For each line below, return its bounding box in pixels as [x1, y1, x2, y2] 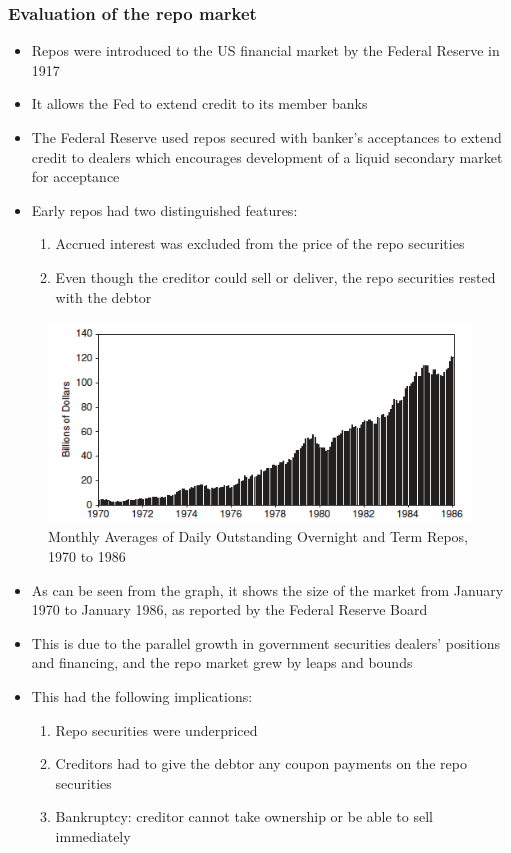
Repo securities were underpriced [55, 719, 258, 740]
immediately [55, 826, 131, 847]
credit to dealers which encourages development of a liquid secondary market [31, 146, 503, 167]
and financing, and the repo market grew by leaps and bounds [31, 652, 413, 673]
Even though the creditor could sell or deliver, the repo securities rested [55, 266, 496, 287]
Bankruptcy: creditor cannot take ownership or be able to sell [55, 806, 433, 827]
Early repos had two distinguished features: [31, 199, 298, 220]
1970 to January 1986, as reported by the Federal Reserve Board [31, 599, 428, 620]
